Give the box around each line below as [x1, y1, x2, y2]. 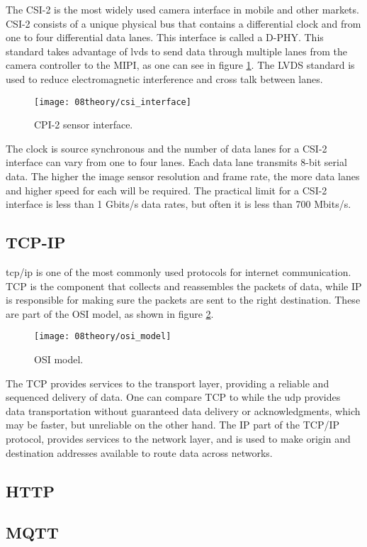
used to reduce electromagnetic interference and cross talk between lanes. [6, 71, 323, 86]
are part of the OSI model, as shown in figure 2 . [6, 306, 214, 321]
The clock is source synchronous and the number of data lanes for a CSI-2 [6, 140, 327, 155]
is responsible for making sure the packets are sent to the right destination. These [6, 292, 361, 307]
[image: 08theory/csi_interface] [34, 96, 191, 107]
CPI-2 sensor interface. [34, 117, 133, 132]
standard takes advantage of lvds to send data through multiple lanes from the [6, 43, 347, 58]
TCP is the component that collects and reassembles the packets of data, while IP [6, 278, 362, 293]
